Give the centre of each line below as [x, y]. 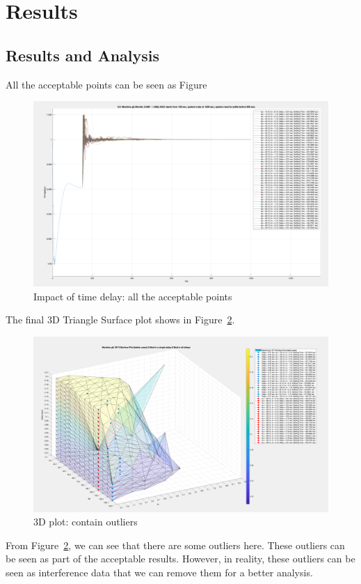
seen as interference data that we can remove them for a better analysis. [159, 572]
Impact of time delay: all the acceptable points [133, 296]
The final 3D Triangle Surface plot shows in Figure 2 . [120, 320]
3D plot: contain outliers [86, 522]
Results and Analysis [83, 55]
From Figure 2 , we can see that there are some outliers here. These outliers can [175, 545]
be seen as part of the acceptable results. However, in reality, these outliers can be [180, 559]
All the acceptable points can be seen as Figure [106, 84]
